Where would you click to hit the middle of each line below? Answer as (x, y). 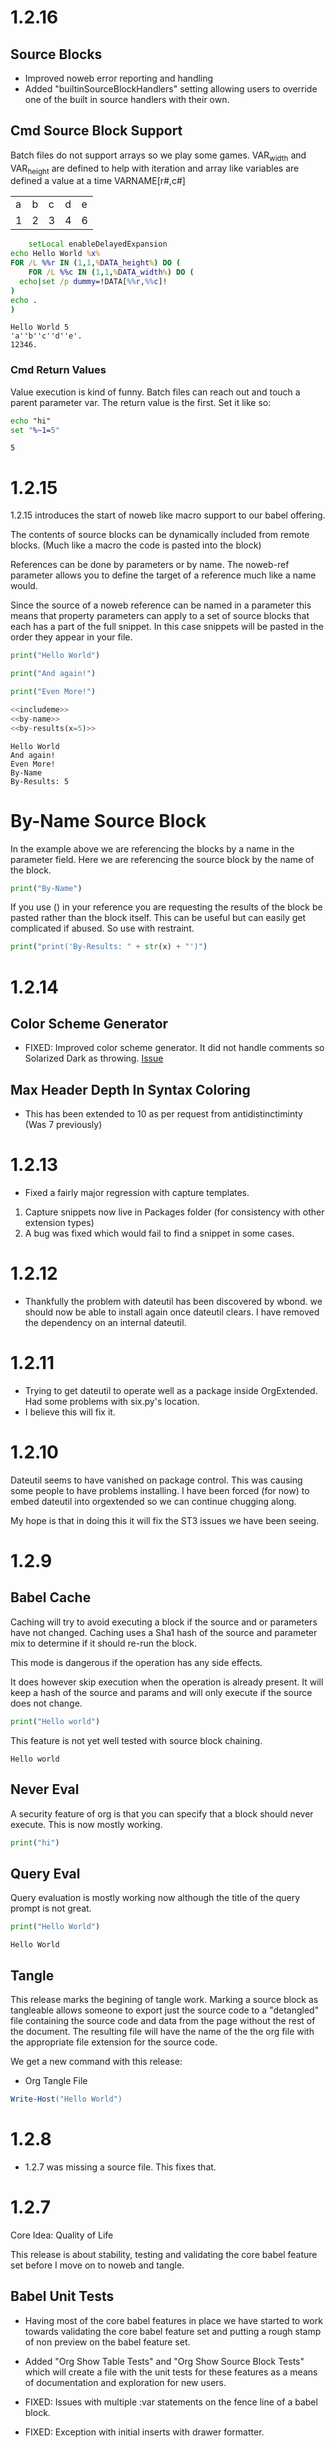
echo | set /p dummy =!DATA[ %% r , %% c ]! (93, 281)
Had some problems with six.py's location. (112, 1401)
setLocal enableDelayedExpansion (98, 244)
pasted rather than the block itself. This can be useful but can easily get (158, 918)
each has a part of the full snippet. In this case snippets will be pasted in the (167, 627)
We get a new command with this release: (96, 2061)
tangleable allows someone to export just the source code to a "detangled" (165, 2010)
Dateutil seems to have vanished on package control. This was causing (156, 1480)
